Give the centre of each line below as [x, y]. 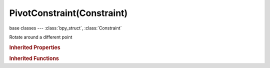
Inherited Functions [34, 58]
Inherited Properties [35, 47]
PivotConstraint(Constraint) [68, 13]
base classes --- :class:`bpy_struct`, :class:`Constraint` [65, 28]
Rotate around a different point [41, 37]
